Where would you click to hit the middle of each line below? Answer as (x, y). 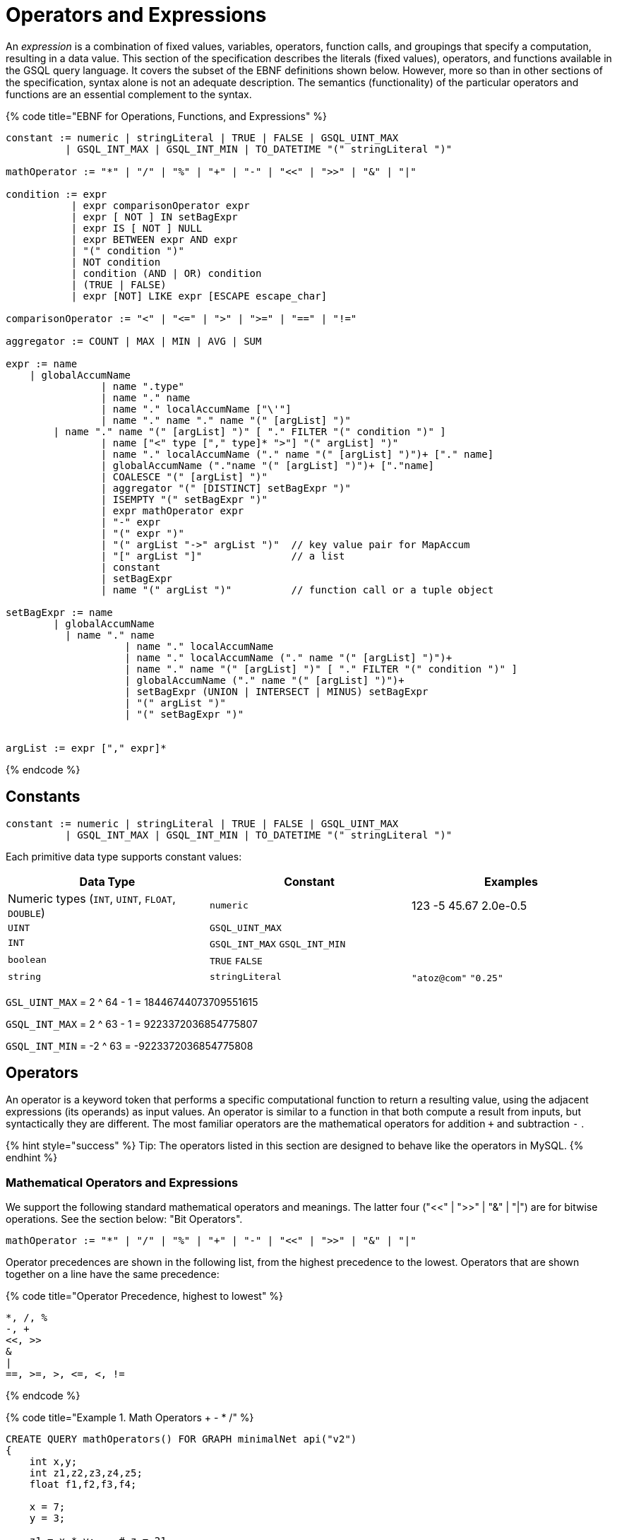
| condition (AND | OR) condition (166, 273)
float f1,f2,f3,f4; (83, 1485)
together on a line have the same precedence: (113, 1274)
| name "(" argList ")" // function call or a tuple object (297, 590)
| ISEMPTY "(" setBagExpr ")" (184, 499)
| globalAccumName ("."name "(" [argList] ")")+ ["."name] (267, 465)
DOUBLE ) (26, 912)
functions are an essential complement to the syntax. (129, 94)
